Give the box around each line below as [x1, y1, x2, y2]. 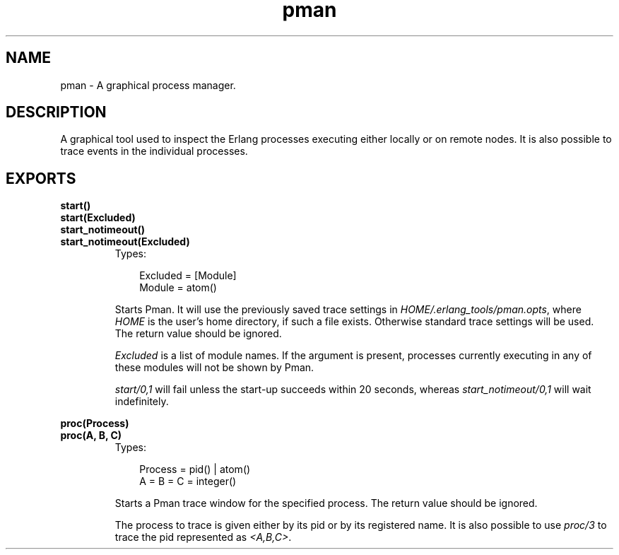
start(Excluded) [60, 211, 136, 224]
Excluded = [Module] [139, 269, 237, 282]
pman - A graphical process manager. [60, 78, 236, 91]
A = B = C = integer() [139, 475, 237, 488]
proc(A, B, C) [60, 429, 122, 442]
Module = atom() [139, 281, 217, 294]
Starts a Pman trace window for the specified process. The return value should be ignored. [114, 497, 538, 510]
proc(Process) [60, 417, 129, 430]
